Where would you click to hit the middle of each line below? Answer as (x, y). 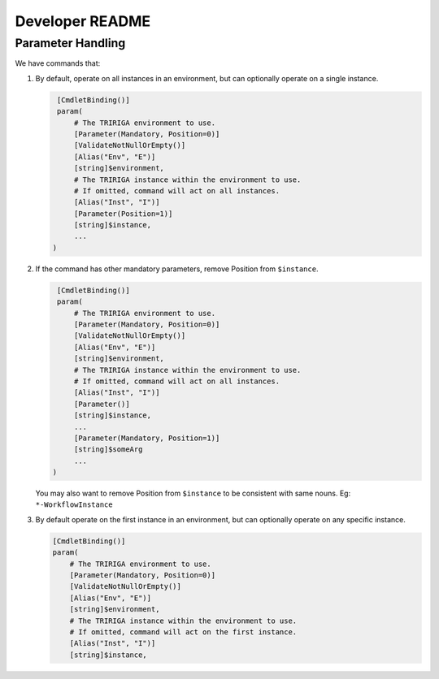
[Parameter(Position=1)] (123, 214)
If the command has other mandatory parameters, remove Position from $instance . (177, 269)
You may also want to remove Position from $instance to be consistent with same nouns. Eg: (193, 493)
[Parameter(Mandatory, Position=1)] (147, 438)
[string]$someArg (108, 450)
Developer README (83, 21)
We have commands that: (58, 63)
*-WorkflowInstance (74, 505)
